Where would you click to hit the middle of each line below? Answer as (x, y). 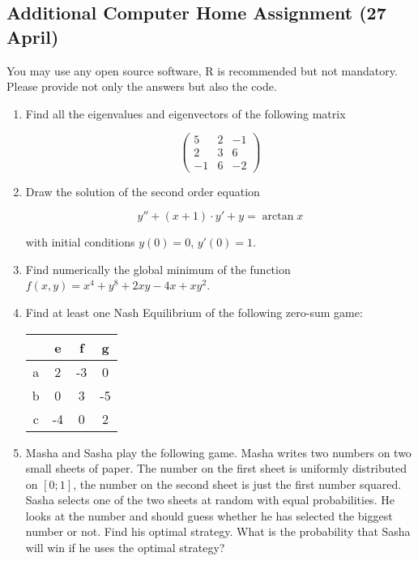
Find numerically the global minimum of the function (158, 269)
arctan (278, 217)
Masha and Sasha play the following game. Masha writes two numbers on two (218, 452)
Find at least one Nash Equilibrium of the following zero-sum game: (194, 312)
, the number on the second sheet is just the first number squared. (237, 484)
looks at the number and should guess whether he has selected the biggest (209, 515)
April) (33, 36)
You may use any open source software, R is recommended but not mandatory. (202, 70)
